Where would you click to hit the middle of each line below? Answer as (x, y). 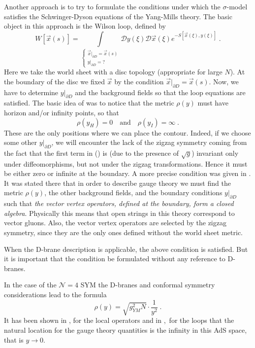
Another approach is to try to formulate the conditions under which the (112, 6)
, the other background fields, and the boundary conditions (133, 192)
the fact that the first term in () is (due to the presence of (91, 153)
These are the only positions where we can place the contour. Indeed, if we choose (127, 132)
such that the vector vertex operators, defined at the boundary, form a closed (119, 203)
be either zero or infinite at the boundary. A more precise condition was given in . (127, 173)
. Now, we (224, 81)
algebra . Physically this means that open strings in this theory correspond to (119, 213)
